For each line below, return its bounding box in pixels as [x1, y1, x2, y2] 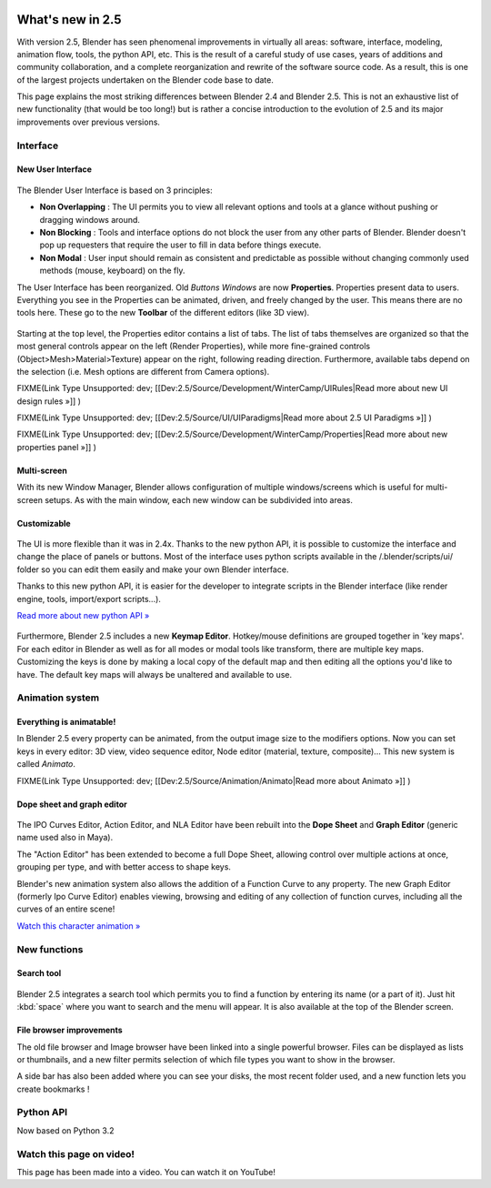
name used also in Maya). [16, 832, 114, 843]
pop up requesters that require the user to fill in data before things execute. [39, 239, 322, 250]
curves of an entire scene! [16, 903, 115, 914]
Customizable [16, 518, 72, 529]
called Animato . [16, 759, 76, 770]
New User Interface [16, 164, 93, 175]
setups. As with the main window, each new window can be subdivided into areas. [44, 494, 354, 505]
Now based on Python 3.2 [16, 1124, 115, 1136]
